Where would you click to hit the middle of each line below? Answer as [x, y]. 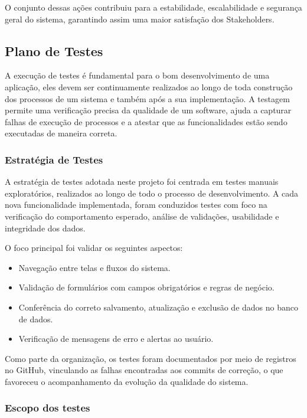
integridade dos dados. [45, 228]
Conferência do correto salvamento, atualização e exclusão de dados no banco [158, 307]
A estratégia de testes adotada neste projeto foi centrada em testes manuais [142, 182]
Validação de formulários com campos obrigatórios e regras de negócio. [146, 287]
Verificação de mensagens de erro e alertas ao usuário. [116, 339]
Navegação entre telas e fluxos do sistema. [94, 267]
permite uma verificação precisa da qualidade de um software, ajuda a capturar [148, 110]
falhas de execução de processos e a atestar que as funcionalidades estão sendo [146, 121]
